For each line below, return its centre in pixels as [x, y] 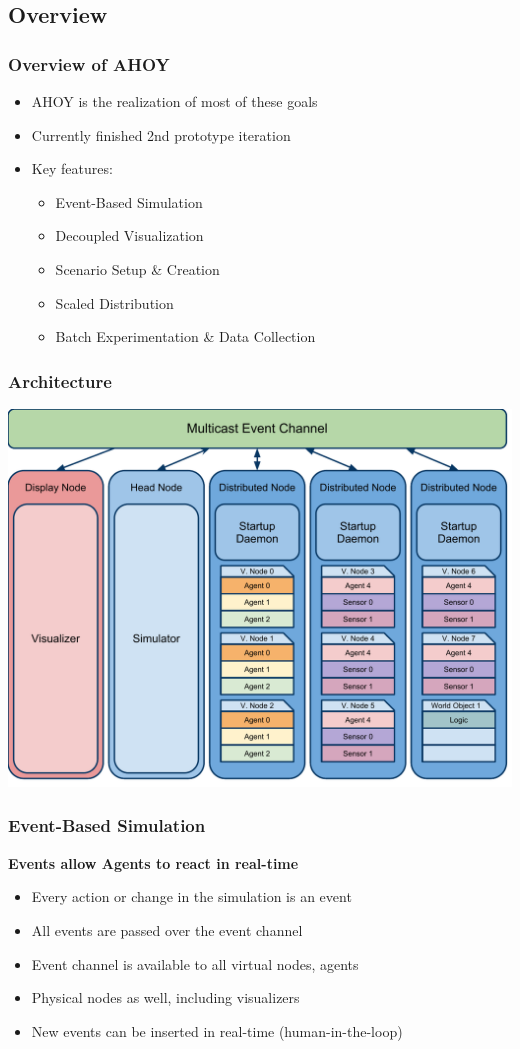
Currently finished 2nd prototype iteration [161, 134]
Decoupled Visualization [129, 235]
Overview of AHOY [89, 63]
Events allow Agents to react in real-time [153, 862]
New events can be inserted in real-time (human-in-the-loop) [217, 1030]
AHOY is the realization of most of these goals [174, 101]
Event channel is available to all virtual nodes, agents [195, 963]
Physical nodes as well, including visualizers [165, 997]
